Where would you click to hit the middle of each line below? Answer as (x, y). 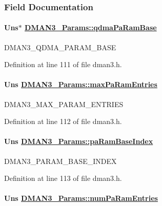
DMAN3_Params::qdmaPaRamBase (91, 27)
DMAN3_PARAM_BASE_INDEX (60, 161)
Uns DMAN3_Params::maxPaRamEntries (81, 84)
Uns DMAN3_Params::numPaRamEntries (81, 198)
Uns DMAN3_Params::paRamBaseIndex (79, 141)
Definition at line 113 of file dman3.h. (63, 178)
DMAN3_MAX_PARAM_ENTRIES (64, 104)
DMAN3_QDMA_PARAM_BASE (60, 47)
